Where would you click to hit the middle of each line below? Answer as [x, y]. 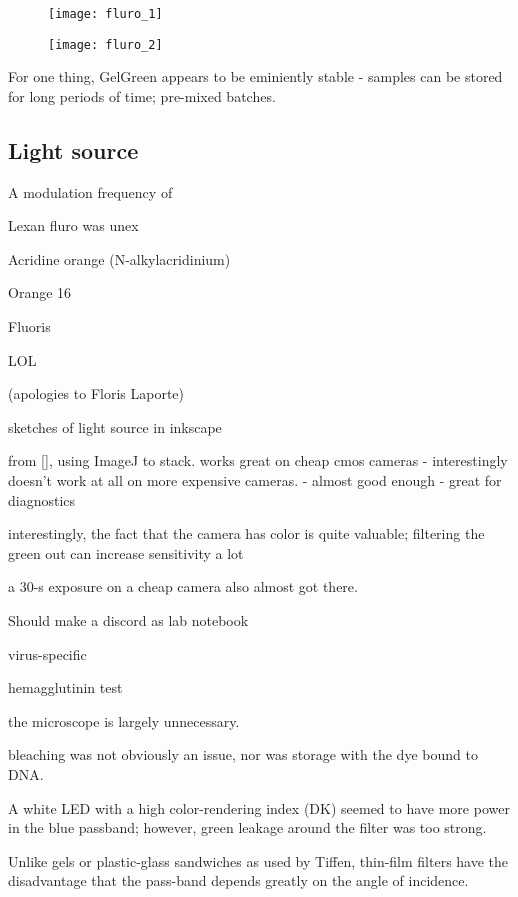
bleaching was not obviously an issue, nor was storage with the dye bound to [243, 754]
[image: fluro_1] [105, 14]
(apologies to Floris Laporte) [96, 393]
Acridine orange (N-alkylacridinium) [119, 258]
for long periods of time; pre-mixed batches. [142, 95]
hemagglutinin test [65, 687]
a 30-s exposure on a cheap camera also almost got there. [183, 586]
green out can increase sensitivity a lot [126, 552]
